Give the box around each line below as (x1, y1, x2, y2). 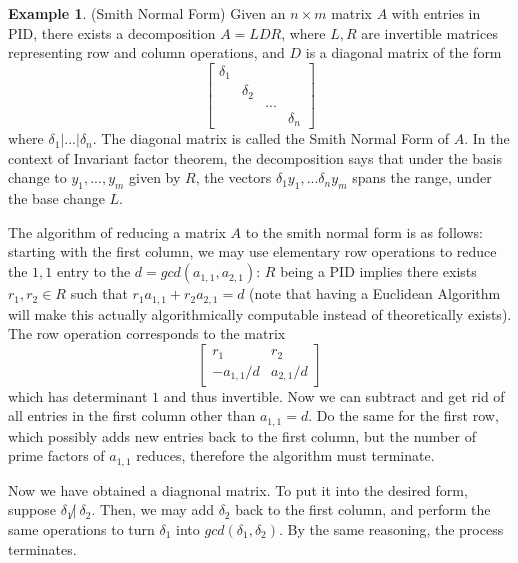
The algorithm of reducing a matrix (8, 221, 226, 242)
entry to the (57, 261, 131, 282)
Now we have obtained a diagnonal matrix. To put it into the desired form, (8, 479, 468, 500)
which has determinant (8, 385, 148, 406)
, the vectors (195, 167, 272, 188)
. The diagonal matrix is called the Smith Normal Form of (92, 128, 450, 149)
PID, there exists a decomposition (8, 22, 216, 43)
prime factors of (8, 445, 105, 466)
